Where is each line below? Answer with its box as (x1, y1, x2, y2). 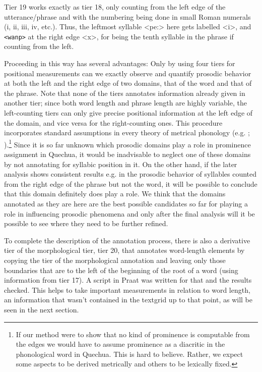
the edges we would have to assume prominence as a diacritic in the (16, 339, 225, 349)
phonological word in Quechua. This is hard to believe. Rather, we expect (16, 348, 243, 359)
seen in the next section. (4, 304, 79, 314)
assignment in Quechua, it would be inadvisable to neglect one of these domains (4, 149, 251, 160)
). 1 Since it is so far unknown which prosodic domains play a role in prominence (4, 137, 251, 149)
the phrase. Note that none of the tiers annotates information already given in (4, 87, 245, 98)
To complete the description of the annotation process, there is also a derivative (4, 235, 250, 245)
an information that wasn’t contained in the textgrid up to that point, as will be (4, 294, 253, 305)
